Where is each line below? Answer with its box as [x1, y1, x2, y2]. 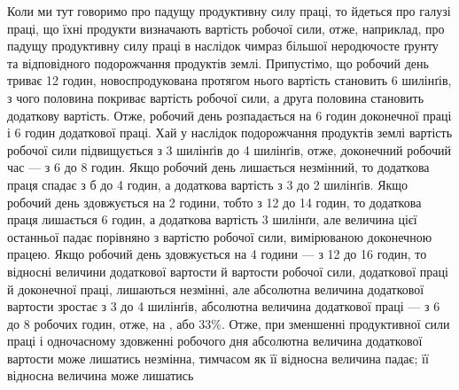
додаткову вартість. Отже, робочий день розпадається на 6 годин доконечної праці [7, 105, 452, 124]
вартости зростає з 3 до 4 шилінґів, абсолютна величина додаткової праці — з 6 [7, 297, 440, 316]
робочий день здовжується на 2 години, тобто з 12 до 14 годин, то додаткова [7, 192, 422, 211]
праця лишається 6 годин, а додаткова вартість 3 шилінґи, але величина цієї [7, 210, 417, 229]
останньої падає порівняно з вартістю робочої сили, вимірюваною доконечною [7, 227, 432, 246]
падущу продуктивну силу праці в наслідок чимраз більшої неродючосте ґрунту [7, 36, 439, 55]
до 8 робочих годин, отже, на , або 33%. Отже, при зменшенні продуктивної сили [7, 314, 450, 332]
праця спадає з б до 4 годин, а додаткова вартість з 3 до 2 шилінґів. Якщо [7, 175, 408, 193]
